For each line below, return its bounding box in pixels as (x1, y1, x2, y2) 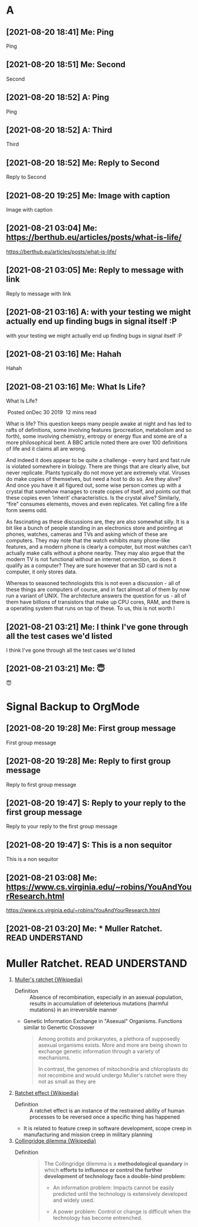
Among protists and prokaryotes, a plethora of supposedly (38, 1035, 180, 1043)
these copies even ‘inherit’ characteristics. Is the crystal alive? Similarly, (6, 494, 180, 502)
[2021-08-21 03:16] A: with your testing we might (6, 307, 192, 317)
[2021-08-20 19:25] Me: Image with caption (6, 190, 170, 200)
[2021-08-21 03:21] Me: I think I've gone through (6, 622, 189, 632)
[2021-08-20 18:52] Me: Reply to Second (6, 157, 160, 168)
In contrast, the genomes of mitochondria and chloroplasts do (38, 1066, 189, 1073)
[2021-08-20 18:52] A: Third (6, 125, 113, 136)
